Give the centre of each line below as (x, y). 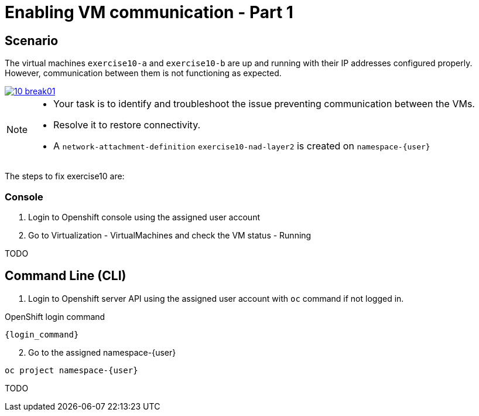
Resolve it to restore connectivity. (127, 125)
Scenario (32, 40)
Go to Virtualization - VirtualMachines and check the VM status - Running (170, 235)
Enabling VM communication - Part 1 (149, 12)
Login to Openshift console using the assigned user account (144, 217)
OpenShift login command (55, 316)
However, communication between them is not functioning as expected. (143, 73)
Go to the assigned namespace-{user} (102, 352)
